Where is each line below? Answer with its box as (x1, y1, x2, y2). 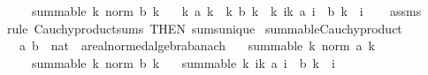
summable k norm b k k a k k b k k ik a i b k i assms (31, 2, 422, 19)
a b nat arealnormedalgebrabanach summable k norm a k (19, 36, 375, 55)
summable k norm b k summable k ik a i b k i (31, 53, 335, 71)
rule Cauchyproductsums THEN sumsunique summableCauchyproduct (6, 19, 402, 37)
